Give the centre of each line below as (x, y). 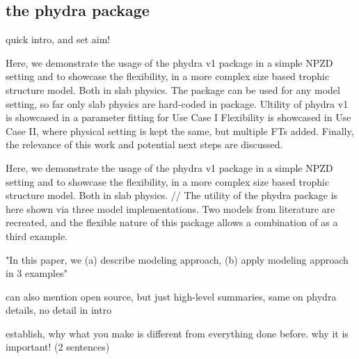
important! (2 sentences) (58, 347)
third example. (37, 236)
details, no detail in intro (59, 310)
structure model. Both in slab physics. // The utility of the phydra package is (172, 195)
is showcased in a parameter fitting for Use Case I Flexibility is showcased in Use (178, 117)
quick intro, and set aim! (58, 39)
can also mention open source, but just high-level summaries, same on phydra (171, 296)
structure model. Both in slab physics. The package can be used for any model (173, 89)
